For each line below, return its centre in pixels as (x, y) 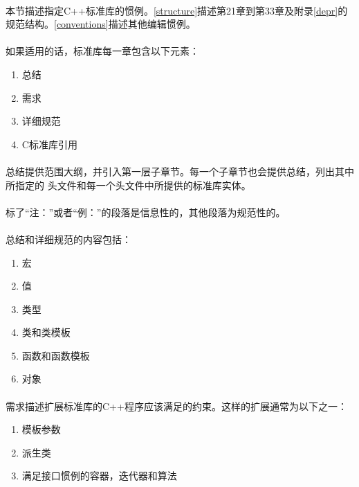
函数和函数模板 (56, 355)
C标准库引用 (49, 144)
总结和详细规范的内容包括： (68, 239)
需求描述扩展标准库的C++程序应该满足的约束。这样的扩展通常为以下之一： (176, 406)
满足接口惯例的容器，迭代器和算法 (99, 476)
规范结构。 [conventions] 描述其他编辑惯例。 (101, 24)
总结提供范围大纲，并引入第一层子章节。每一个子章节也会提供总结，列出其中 (180, 171)
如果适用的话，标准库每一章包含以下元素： (102, 51)
